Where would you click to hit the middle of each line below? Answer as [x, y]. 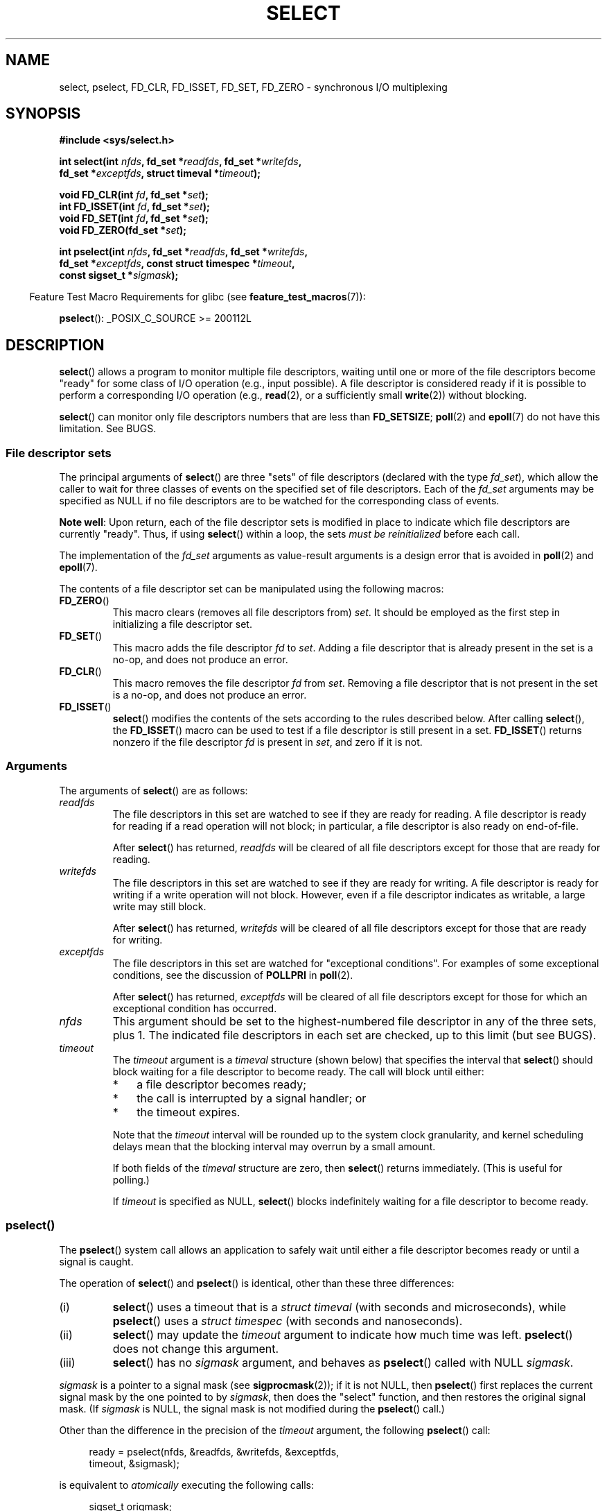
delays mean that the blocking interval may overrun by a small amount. [274, 1146]
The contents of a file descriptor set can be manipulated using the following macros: [252, 589]
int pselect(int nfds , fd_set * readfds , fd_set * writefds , [184, 252]
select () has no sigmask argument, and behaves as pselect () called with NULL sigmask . [343, 1362]
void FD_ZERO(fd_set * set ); [123, 230]
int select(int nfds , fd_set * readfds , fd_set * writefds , [181, 162]
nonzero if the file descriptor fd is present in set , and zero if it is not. [267, 742]
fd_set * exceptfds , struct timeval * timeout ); [160, 173]
